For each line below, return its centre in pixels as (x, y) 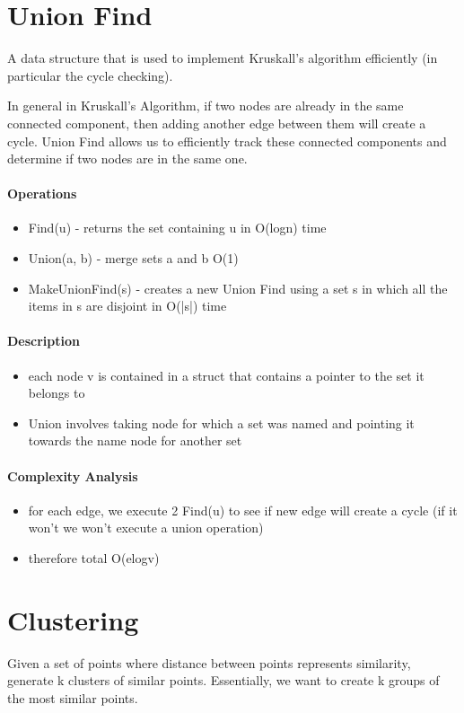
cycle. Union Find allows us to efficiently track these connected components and (227, 141)
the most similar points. (73, 697)
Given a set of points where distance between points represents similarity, (209, 662)
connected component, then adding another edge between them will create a (217, 123)
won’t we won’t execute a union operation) (146, 528)
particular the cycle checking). (90, 75)
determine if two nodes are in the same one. (127, 158)
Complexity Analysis (73, 475)
